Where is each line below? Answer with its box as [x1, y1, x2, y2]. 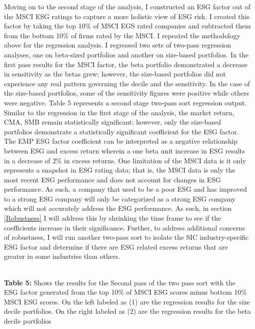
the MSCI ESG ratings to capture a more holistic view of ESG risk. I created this [4, 11, 250, 21]
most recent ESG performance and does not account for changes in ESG [4, 174, 221, 184]
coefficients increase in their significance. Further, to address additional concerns [4, 222, 245, 232]
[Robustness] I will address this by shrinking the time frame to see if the [4, 213, 221, 223]
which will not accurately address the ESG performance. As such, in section [4, 203, 232, 213]
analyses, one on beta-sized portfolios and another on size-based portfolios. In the [4, 49, 249, 59]
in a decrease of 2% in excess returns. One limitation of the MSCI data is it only [4, 155, 246, 165]
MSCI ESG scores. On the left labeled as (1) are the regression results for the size [4, 296, 250, 306]
